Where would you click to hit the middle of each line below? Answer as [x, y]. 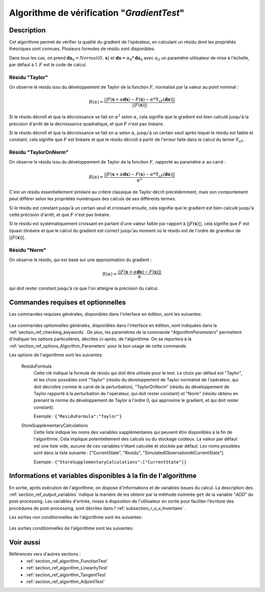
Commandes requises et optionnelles [67, 303]
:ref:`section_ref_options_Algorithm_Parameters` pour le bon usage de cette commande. [98, 346]
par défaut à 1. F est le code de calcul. [48, 65]
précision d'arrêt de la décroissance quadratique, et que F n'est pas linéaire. [87, 124]
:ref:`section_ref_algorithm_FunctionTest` [67, 561]
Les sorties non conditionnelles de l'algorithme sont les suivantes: [76, 517]
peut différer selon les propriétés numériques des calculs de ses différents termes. [93, 199]
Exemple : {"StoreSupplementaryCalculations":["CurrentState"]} [110, 462]
